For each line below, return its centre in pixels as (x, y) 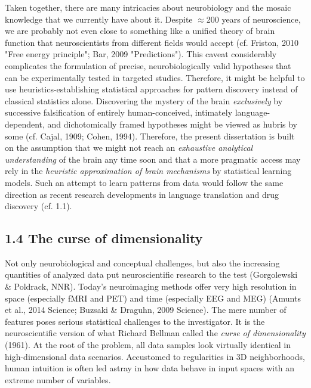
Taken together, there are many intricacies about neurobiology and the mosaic (148, 7)
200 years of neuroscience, (253, 19)
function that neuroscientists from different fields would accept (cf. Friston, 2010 (152, 42)
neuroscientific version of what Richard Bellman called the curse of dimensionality (155, 333)
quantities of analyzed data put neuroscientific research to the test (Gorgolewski (151, 274)
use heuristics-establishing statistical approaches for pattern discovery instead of (151, 89)
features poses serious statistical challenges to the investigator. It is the (135, 321)
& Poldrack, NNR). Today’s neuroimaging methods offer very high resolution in (151, 286)
